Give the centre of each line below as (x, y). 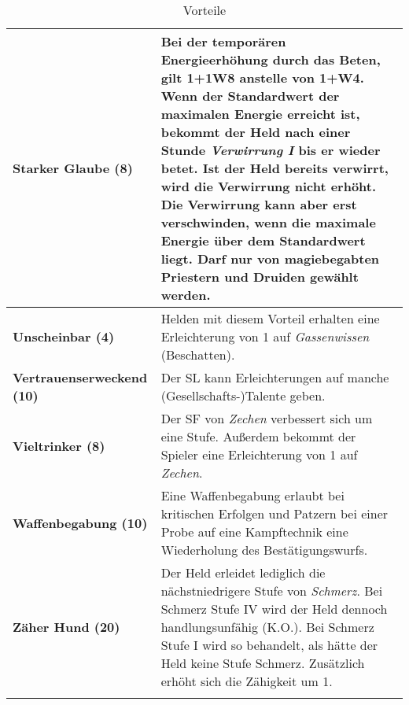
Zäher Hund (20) (66, 627)
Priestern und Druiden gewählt (260, 277)
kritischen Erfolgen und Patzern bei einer (275, 513)
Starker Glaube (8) (73, 168)
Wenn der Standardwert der (250, 96)
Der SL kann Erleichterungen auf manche (275, 377)
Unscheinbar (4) (64, 336)
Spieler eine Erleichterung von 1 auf (259, 454)
